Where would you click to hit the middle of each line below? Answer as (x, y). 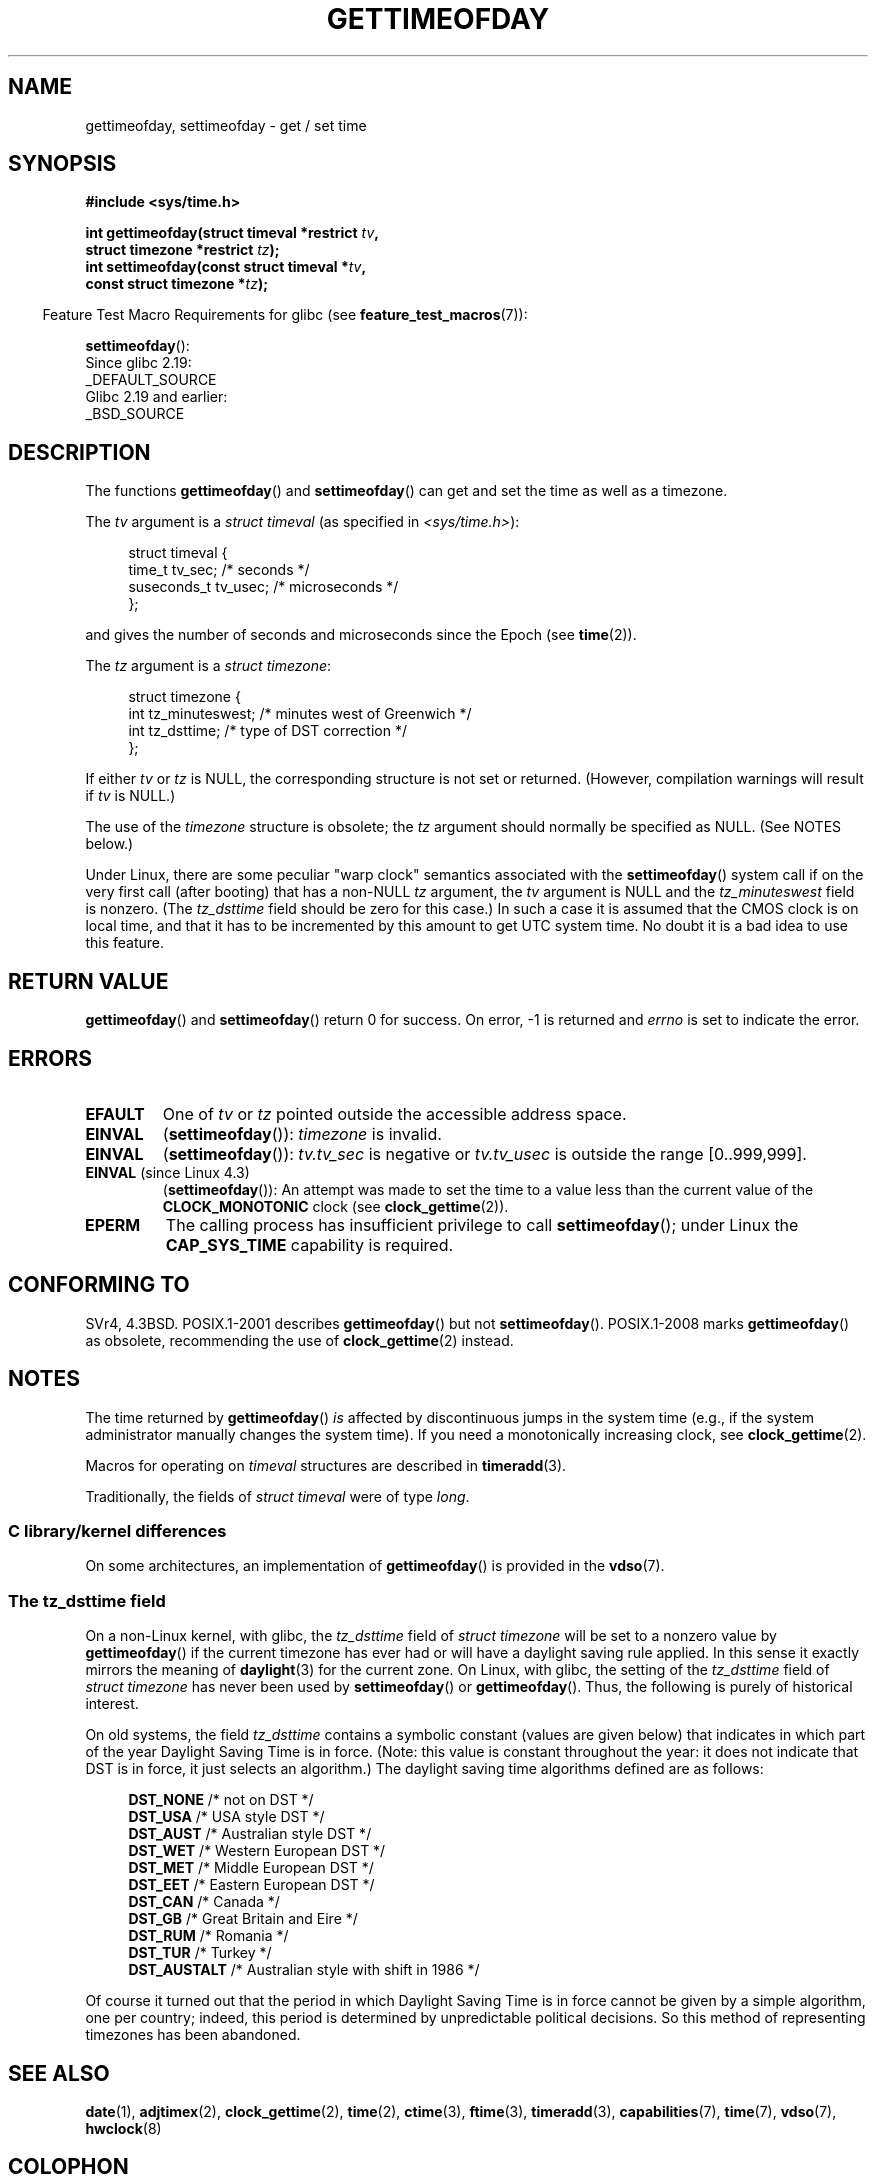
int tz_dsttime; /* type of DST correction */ (267, 731)
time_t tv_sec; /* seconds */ (219, 570)
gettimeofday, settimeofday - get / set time (226, 125)
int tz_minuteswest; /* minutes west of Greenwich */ (300, 714)
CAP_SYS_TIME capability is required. (309, 1244)
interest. (112, 1704)
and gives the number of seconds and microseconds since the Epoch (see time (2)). (361, 635)
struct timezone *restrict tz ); (182, 250)
